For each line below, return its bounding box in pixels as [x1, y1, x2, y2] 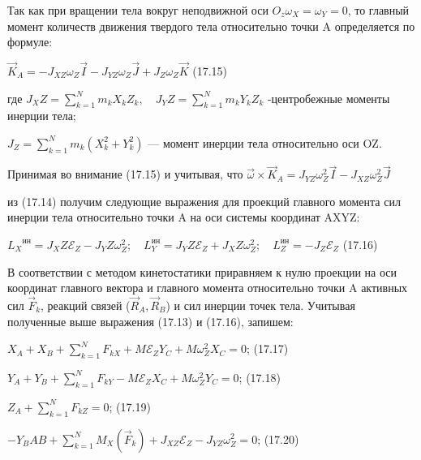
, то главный [347, 2, 410, 18]
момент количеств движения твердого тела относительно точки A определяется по [7, 17, 415, 34]
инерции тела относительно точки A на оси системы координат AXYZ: [7, 209, 360, 226]
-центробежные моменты [267, 89, 390, 106]
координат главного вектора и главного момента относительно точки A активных [7, 279, 408, 296]
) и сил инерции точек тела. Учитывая [165, 296, 355, 313]
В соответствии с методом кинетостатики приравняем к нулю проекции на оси [7, 263, 397, 280]
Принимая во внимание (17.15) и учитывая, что [7, 166, 243, 183]
